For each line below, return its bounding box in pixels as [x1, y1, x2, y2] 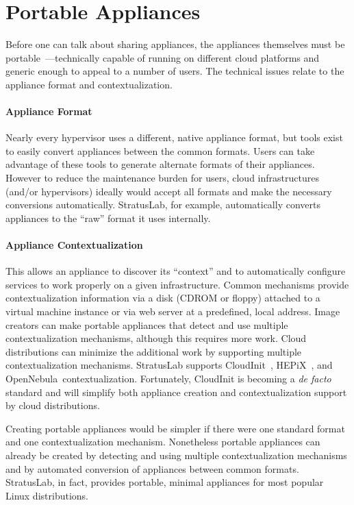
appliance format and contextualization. [5, 77, 173, 91]
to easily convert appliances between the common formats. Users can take [5, 143, 315, 158]
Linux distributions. [5, 488, 88, 502]
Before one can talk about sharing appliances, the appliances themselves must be [5, 37, 345, 51]
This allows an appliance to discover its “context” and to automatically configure [5, 264, 346, 278]
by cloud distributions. [5, 398, 100, 412]
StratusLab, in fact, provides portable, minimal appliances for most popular [5, 475, 324, 489]
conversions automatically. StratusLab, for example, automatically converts [5, 197, 320, 212]
